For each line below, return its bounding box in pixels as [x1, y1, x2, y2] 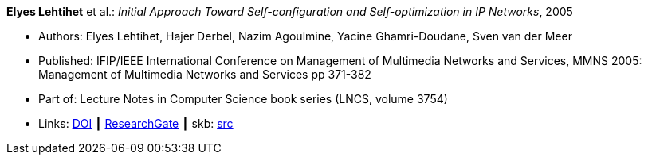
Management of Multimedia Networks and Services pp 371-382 [38, 67, 371, 81]
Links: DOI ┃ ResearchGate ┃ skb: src [38, 117, 234, 130]
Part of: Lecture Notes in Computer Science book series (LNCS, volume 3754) [38, 92, 448, 105]
